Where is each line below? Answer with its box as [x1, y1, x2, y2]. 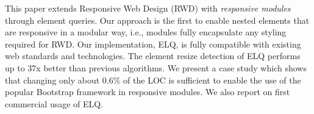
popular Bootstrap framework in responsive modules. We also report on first [5, 85, 290, 98]
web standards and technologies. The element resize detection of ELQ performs [5, 49, 301, 62]
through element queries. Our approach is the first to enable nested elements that [5, 13, 310, 26]
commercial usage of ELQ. [5, 97, 104, 110]
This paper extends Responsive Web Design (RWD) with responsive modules [5, 2, 291, 14]
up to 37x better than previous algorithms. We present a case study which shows [5, 61, 307, 74]
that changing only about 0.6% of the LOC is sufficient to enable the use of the [5, 73, 301, 86]
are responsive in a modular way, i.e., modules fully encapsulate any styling [5, 26, 287, 38]
